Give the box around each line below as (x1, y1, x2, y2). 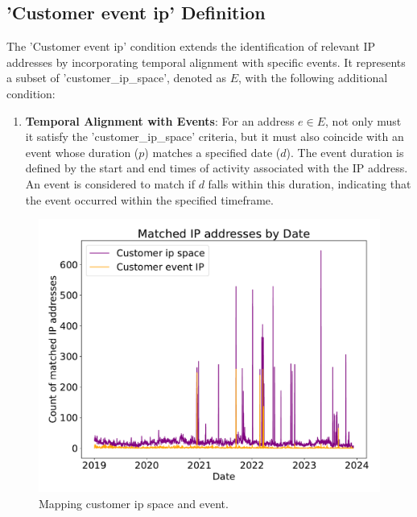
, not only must (325, 112, 402, 129)
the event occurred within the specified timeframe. (25, 191, 274, 208)
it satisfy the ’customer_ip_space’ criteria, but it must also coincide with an (25, 128, 404, 145)
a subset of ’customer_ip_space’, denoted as (6, 69, 227, 86)
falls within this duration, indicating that (208, 175, 411, 192)
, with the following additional (238, 69, 388, 86)
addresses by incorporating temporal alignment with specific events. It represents (6, 53, 406, 70)
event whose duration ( (25, 143, 139, 160)
